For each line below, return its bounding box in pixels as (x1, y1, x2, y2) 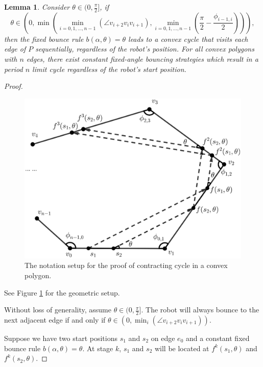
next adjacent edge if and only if (4, 314, 106, 325)
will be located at (154, 342, 209, 353)
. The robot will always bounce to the (141, 304, 259, 315)
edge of (4, 43, 26, 54)
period (4, 63, 23, 74)
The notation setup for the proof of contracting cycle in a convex (25, 260, 228, 271)
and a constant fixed (185, 333, 250, 344)
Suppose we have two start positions (4, 333, 117, 344)
